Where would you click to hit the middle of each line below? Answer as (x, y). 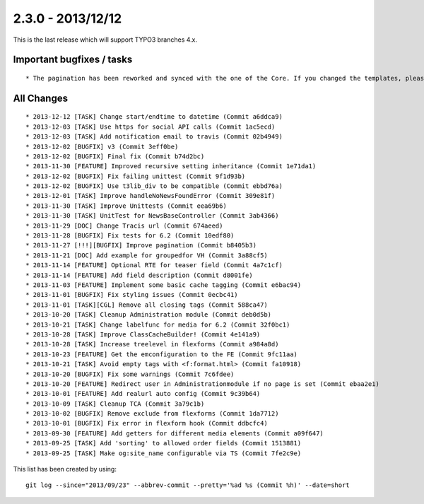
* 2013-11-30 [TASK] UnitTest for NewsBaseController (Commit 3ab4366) (152, 216)
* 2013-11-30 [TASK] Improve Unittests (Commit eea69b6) (126, 206)
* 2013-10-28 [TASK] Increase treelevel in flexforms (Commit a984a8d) (152, 344)
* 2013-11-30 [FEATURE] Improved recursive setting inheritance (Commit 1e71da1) (171, 166)
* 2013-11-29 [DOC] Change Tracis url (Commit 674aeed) (124, 225)
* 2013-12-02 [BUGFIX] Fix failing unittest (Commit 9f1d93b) (136, 176)
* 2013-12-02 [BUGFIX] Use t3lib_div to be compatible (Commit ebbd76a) (154, 186)
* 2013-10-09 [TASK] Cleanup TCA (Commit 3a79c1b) (115, 404)
